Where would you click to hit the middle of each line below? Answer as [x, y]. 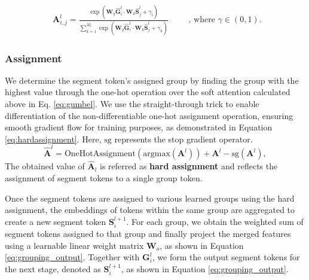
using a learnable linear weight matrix [74, 245]
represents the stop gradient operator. [183, 139]
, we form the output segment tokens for [226, 257]
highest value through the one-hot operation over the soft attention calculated [148, 92]
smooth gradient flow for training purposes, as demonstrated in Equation [139, 127]
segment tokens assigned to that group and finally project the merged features [148, 234]
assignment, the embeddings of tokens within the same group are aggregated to [150, 210]
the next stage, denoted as [53, 268]
